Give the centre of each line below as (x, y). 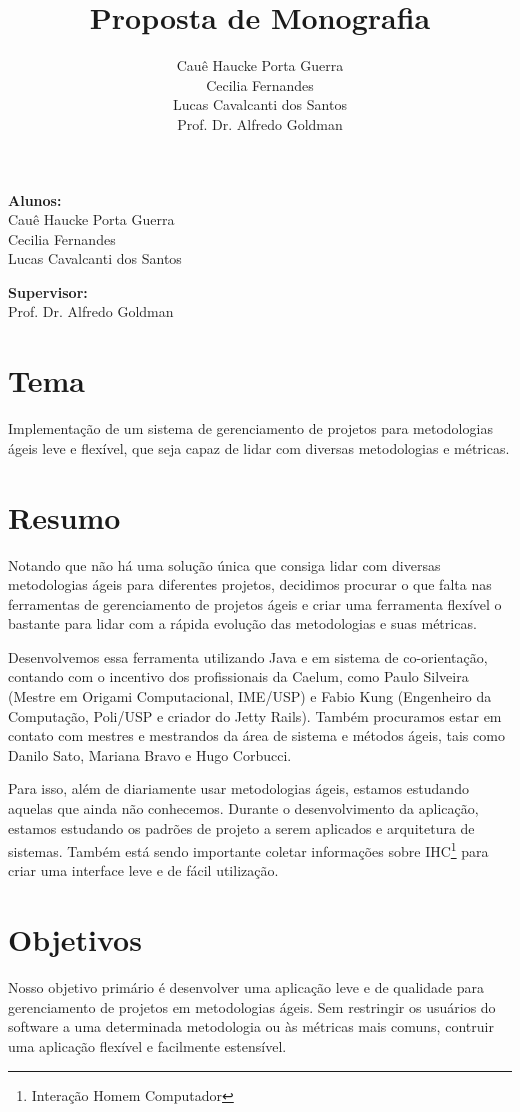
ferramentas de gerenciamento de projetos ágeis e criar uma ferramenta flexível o (255, 603)
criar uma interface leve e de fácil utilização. (143, 870)
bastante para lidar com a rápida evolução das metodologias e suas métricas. (242, 623)
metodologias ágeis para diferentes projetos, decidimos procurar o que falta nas (250, 584)
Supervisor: (48, 291)
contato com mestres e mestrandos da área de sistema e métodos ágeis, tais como (256, 735)
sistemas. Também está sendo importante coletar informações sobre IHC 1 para (248, 849)
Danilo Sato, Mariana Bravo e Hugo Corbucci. (150, 754)
